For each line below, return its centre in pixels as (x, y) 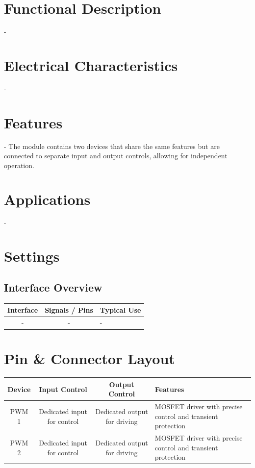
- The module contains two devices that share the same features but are (112, 146)
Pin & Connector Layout (89, 358)
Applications (47, 199)
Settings (32, 256)
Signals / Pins (69, 310)
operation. (19, 165)
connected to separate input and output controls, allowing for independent (116, 156)
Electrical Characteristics (91, 65)
